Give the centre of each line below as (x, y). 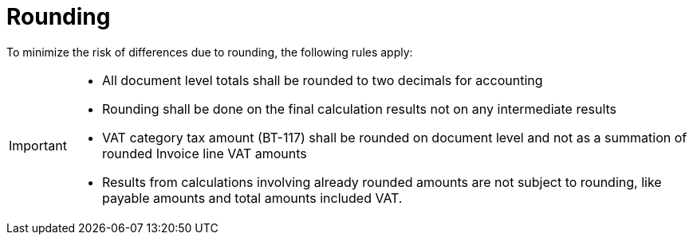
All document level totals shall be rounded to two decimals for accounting (322, 80)
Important (38, 145)
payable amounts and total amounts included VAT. (252, 198)
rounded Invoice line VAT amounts (204, 153)
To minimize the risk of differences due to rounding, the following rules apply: (210, 52)
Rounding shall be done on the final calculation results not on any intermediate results (359, 109)
